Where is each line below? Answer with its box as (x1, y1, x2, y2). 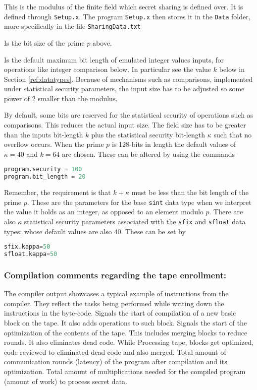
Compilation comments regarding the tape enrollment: (4, 268, 226, 281)
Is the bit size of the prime (4, 37, 85, 48)
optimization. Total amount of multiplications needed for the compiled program (4, 366, 246, 376)
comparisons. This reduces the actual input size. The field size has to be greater (4, 120, 246, 130)
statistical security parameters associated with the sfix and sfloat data (24, 216, 246, 227)
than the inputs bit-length (4, 129, 83, 139)
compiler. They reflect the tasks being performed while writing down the (4, 298, 224, 308)
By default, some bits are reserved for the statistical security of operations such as (4, 110, 254, 120)
